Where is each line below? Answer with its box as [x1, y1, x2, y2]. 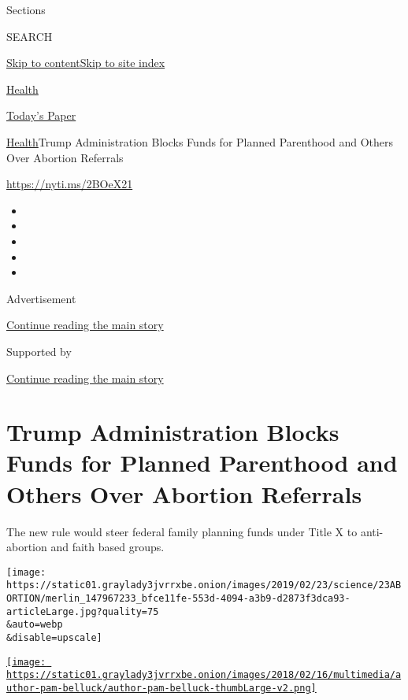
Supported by [6, 343, 72, 359]
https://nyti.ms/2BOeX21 [6, 176, 133, 192]
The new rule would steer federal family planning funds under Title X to [6, 523, 358, 539]
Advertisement [6, 290, 76, 306]
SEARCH [6, 28, 53, 44]
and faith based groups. [50, 539, 165, 555]
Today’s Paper [6, 107, 76, 124]
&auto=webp [6, 619, 63, 631]
